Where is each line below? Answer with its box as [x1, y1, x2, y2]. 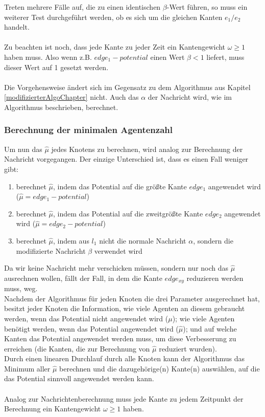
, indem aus [53, 235, 89, 246]
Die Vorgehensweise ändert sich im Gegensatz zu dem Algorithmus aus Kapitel [4, 81, 251, 92]
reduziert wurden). [159, 343, 217, 354]
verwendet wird [94, 245, 142, 256]
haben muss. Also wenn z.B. [4, 51, 92, 62]
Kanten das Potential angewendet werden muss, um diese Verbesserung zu [4, 333, 236, 344]
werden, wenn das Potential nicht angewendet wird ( [4, 313, 168, 323]
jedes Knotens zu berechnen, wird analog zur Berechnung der [51, 143, 243, 154]
